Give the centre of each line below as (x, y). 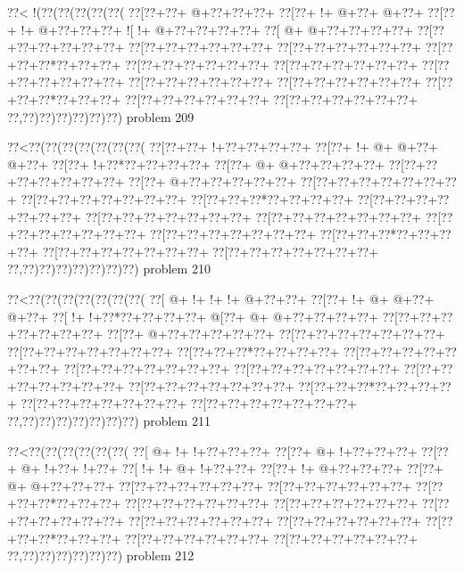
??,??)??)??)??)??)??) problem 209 (101, 116)
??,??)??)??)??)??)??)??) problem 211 (109, 421)
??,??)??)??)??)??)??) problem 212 (101, 555)
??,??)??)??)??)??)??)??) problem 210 (109, 269)
